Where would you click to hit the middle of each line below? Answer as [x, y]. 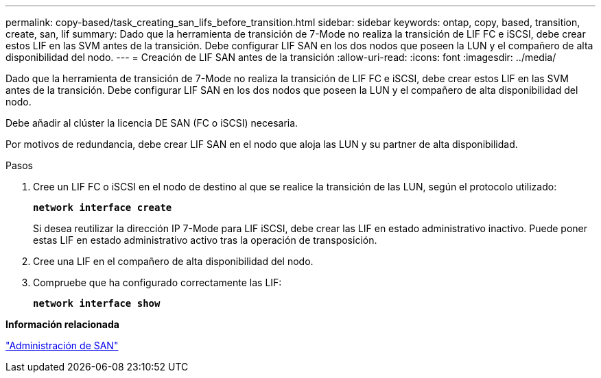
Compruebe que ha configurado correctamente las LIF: [157, 282]
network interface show [97, 303]
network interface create [103, 207]
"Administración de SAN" [62, 345]
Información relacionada [62, 324]
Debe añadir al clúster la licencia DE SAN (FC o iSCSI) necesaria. [152, 123]
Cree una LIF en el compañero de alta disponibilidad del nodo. [173, 261]
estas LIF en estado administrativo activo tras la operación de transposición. [205, 240]
